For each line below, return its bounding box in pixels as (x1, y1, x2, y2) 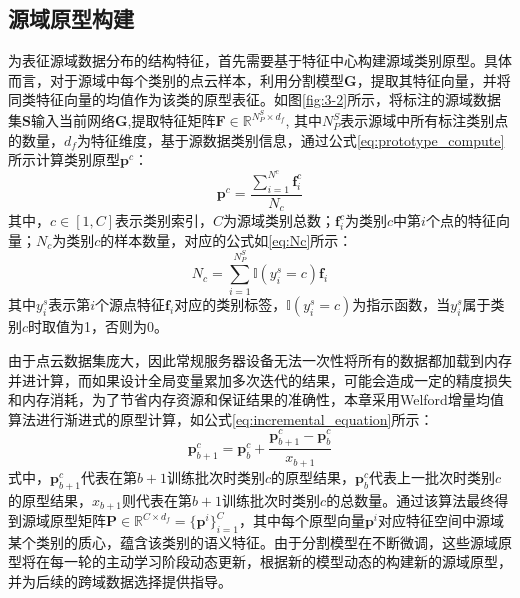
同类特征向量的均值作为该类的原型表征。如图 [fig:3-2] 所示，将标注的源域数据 (8, 89, 502, 110)
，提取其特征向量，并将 (356, 69, 511, 90)
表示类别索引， (115, 210, 214, 231)
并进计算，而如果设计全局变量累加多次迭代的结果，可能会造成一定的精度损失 (8, 369, 512, 390)
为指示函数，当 (352, 294, 451, 315)
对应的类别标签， (174, 294, 287, 315)
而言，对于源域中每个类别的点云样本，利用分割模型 (8, 69, 344, 90)
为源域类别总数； (223, 210, 336, 231)
